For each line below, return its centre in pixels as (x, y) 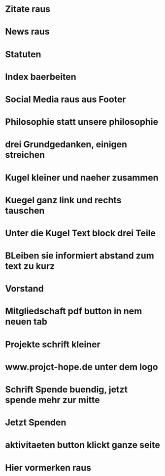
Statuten (23, 54)
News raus (28, 32)
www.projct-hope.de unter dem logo (82, 367)
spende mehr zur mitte (52, 400)
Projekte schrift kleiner (53, 344)
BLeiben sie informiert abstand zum (80, 256)
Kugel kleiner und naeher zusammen (82, 177)
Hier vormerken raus (48, 468)
